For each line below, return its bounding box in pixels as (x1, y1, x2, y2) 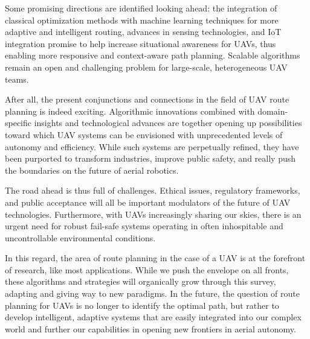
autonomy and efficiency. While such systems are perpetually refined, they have (5, 140, 299, 153)
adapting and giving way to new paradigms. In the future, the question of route (5, 287, 300, 300)
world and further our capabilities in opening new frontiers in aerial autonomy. (5, 322, 296, 335)
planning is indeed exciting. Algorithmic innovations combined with (5, 104, 255, 117)
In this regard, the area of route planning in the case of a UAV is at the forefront (5, 252, 306, 264)
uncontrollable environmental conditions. (5, 231, 156, 244)
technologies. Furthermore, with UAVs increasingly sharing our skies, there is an (5, 208, 302, 220)
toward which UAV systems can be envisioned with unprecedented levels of (5, 128, 283, 141)
